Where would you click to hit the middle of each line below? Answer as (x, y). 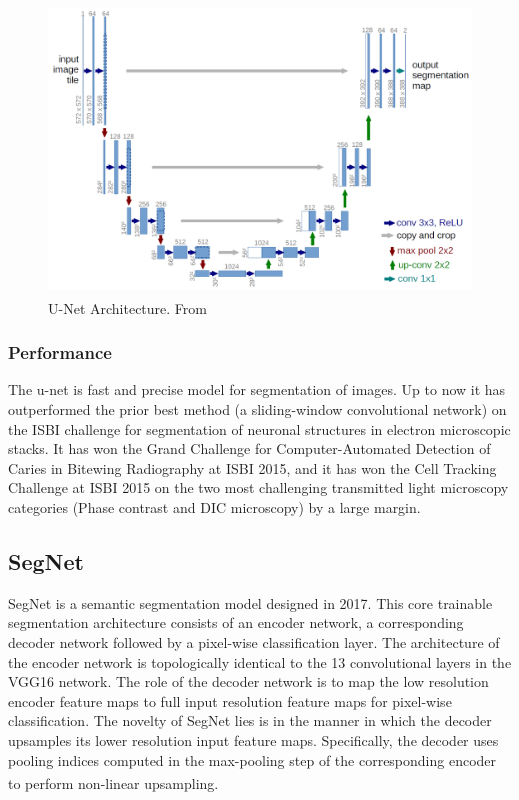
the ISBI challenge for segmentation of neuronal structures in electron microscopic (259, 428)
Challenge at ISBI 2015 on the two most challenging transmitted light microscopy (258, 487)
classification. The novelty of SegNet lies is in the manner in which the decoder (250, 720)
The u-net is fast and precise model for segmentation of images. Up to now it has (257, 389)
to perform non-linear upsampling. (113, 782)
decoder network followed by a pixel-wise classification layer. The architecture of (254, 642)
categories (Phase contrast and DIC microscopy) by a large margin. (214, 507)
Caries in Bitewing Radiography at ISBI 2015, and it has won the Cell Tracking (252, 467)
